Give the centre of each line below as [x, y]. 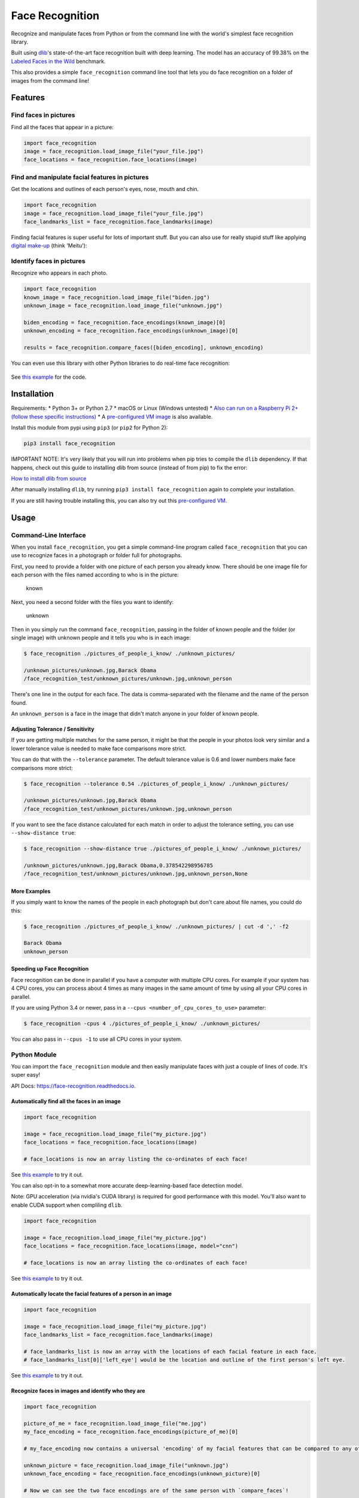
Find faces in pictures [43, 115]
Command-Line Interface [48, 535]
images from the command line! [50, 80]
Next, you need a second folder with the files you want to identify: [92, 602]
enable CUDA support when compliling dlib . [67, 1205]
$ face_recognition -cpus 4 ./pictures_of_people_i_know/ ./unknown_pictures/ [142, 1023]
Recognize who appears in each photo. [59, 273]
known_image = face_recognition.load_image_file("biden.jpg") [117, 297]
